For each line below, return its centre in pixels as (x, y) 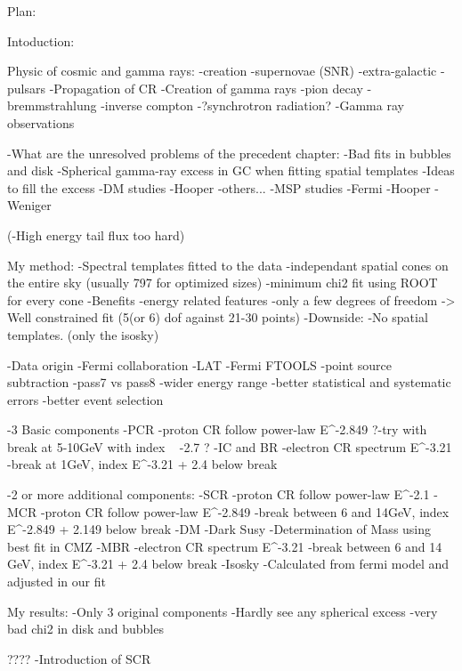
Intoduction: (41, 40)
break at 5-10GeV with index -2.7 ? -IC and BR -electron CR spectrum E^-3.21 (230, 446)
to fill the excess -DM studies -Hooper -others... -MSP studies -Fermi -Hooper (219, 187)
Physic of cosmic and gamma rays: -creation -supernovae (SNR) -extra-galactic (222, 71)
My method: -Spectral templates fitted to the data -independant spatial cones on (228, 265)
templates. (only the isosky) (83, 334)
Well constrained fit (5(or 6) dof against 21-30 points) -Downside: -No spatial (218, 317)
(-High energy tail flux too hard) (96, 234)
